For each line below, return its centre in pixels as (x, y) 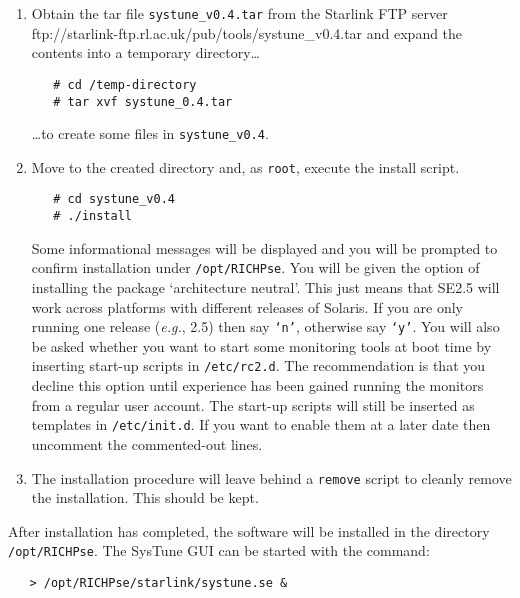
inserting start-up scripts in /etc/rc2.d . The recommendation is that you (258, 365)
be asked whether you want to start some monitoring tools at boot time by (261, 345)
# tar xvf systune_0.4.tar (143, 101)
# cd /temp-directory (125, 84)
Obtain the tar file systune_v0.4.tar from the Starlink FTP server (239, 13)
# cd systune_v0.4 (114, 199)
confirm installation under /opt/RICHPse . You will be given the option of (255, 267)
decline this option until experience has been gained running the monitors (257, 385)
